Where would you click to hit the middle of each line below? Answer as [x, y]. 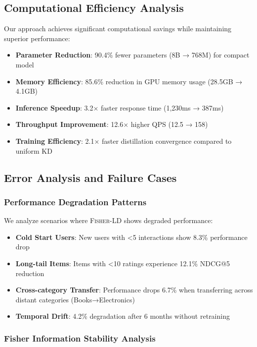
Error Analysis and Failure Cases [90, 177]
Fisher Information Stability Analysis [80, 338]
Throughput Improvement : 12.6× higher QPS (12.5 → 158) [112, 124]
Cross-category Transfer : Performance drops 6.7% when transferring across [134, 290]
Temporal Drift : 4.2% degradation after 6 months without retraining [123, 316]
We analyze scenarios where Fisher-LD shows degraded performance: [108, 220]
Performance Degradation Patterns [75, 202]
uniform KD [34, 150]
